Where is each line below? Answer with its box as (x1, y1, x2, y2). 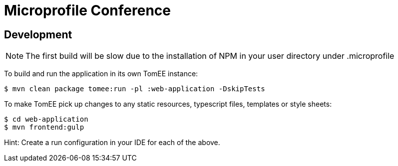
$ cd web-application (4, 115, 88, 124)
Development (4, 28, 72, 41)
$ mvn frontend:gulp (4, 123, 84, 132)
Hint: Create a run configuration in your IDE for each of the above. (4, 138, 220, 147)
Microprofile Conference (4, 2, 171, 19)
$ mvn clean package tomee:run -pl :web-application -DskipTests (4, 85, 265, 93)
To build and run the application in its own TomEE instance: (4, 69, 198, 78)
